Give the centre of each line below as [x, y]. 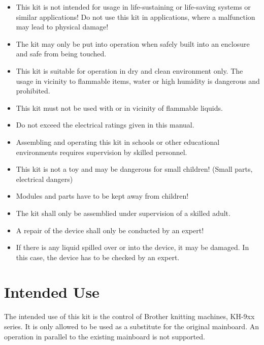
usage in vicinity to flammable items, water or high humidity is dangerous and [138, 81]
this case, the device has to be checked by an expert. [98, 257]
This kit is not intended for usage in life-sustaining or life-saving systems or [133, 7]
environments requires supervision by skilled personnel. [102, 152]
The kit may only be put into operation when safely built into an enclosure [133, 43]
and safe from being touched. [61, 54]
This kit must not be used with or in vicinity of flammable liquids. [119, 107]
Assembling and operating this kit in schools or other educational [118, 142]
